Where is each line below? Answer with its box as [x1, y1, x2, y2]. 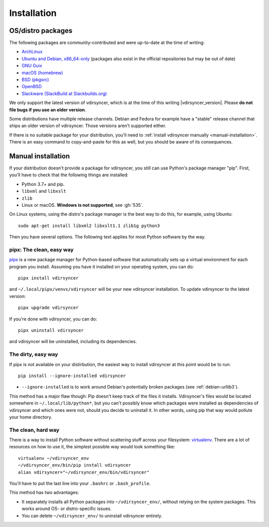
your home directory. [9, 414, 52, 420]
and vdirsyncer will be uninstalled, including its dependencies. [9, 339, 137, 345]
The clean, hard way [9, 426, 60, 433]
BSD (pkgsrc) [21, 77, 49, 83]
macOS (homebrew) [21, 70, 63, 76]
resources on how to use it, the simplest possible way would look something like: [9, 444, 175, 450]
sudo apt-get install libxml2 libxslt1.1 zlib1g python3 [18, 223, 160, 229]
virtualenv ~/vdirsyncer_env [18, 455, 89, 461]
